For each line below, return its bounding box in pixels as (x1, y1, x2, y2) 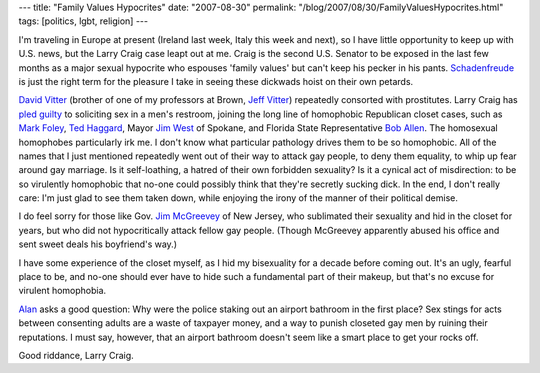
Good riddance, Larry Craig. (18, 349, 134, 361)
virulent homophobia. (18, 285, 107, 297)
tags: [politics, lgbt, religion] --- (18, 15, 149, 27)
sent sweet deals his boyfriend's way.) (18, 238, 178, 250)
